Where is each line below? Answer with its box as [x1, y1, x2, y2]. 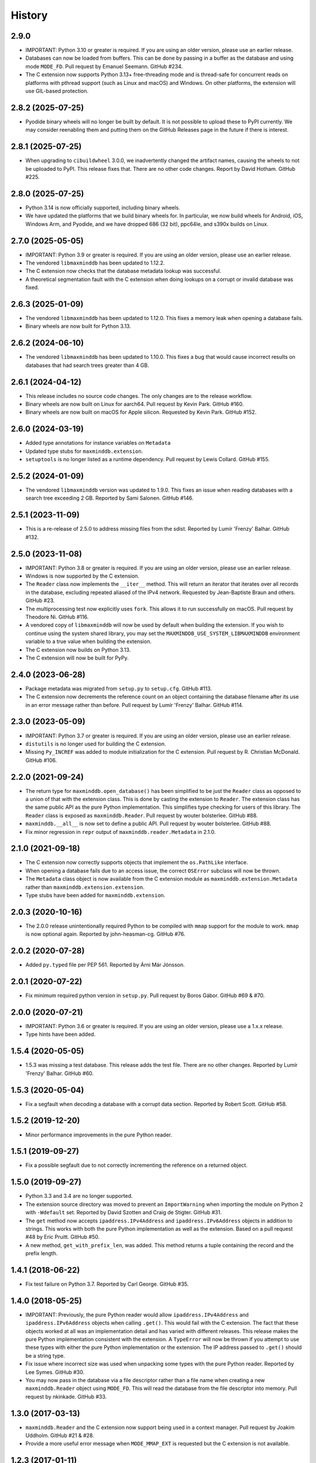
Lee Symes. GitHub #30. [25, 1368, 85, 1375]
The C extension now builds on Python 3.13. [25, 646, 131, 653]
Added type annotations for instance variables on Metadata [25, 439, 171, 447]
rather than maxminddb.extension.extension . [25, 884, 145, 891]
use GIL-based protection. [25, 88, 89, 95]
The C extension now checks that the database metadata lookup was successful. [25, 267, 222, 274]
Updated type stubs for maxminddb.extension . [25, 448, 143, 455]
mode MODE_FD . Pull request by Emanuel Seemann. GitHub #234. [25, 63, 183, 70]
